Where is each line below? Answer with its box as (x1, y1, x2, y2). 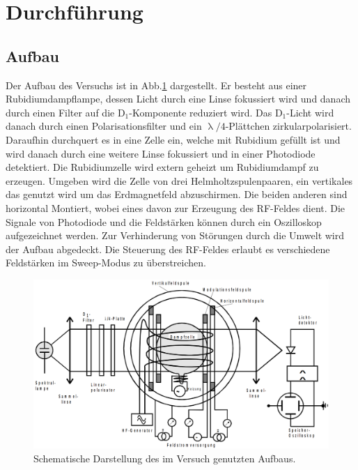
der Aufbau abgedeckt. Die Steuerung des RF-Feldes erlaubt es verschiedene (6, 241, 330, 256)
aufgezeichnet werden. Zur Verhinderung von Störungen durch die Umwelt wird (6, 228, 345, 243)
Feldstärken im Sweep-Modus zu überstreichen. (6, 255, 206, 270)
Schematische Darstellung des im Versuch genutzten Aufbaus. (33, 450, 296, 465)
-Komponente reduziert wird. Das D (129, 105, 283, 119)
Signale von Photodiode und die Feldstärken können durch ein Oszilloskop (6, 214, 322, 229)
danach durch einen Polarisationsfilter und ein (6, 119, 202, 133)
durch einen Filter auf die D (6, 105, 125, 119)
